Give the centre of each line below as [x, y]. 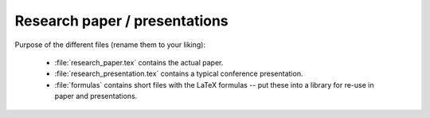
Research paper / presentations [121, 21]
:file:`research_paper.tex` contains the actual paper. [139, 62]
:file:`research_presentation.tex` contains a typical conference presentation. [179, 74]
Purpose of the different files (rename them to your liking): [110, 45]
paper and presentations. [96, 96]
